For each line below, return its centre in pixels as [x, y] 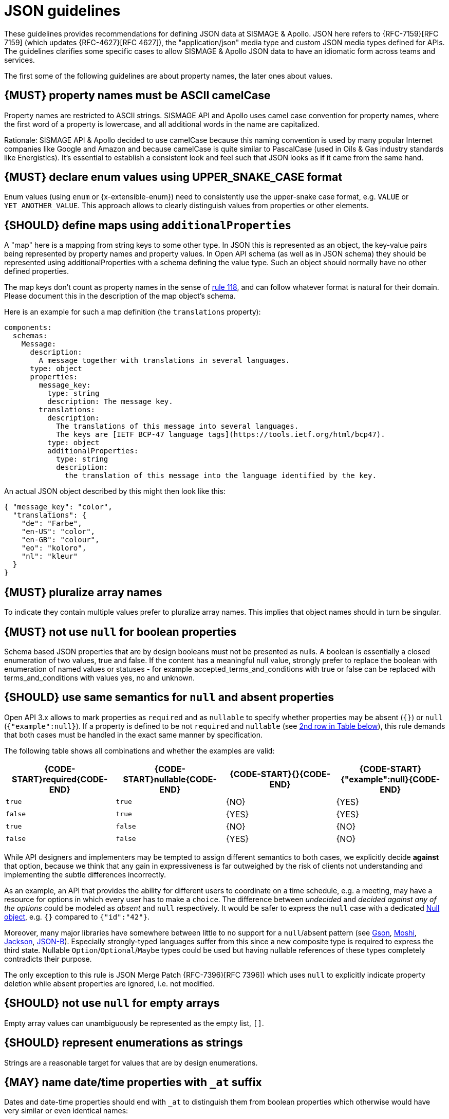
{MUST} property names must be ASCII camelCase [137, 96]
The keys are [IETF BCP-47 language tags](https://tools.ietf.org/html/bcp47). [221, 435]
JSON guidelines [62, 11]
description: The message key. [110, 402]
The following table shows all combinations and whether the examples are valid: [139, 750]
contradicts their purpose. [48, 959]
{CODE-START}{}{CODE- [280, 774]
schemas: [30, 336]
